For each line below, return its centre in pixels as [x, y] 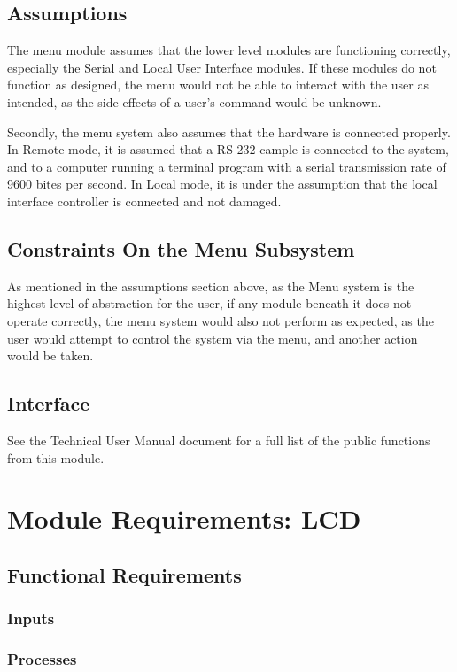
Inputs [31, 618]
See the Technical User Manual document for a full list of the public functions [219, 440]
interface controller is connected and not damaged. [144, 201]
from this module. [56, 457]
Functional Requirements [124, 574]
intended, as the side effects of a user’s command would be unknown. [194, 101]
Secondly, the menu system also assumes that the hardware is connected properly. [229, 131]
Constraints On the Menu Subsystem [181, 248]
